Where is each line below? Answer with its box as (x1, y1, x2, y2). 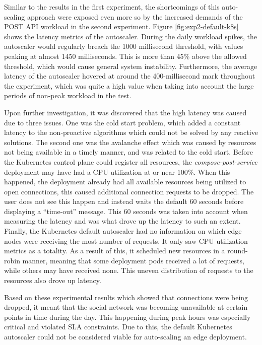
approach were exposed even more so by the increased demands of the (27, 11, 243, 22)
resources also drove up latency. (4, 275, 101, 286)
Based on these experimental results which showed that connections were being (4, 292, 248, 302)
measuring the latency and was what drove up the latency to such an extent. (4, 216, 241, 226)
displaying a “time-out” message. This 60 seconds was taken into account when (4, 205, 248, 216)
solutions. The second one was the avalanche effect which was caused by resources (4, 136, 256, 147)
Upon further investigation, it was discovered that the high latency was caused (4, 107, 247, 117)
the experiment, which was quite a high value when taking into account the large (4, 80, 254, 91)
